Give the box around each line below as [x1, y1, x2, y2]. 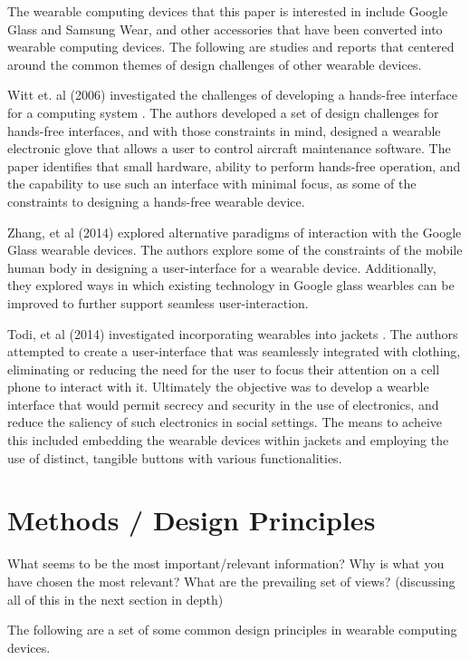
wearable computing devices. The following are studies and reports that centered [7, 37, 455, 56]
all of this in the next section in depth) [7, 589, 224, 608]
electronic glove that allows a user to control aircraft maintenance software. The [7, 139, 451, 158]
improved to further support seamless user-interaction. [7, 293, 309, 312]
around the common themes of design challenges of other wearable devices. [7, 54, 422, 73]
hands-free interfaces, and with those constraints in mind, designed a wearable [7, 121, 441, 140]
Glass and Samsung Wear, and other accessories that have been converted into [7, 19, 443, 38]
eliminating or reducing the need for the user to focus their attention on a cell [7, 359, 440, 378]
